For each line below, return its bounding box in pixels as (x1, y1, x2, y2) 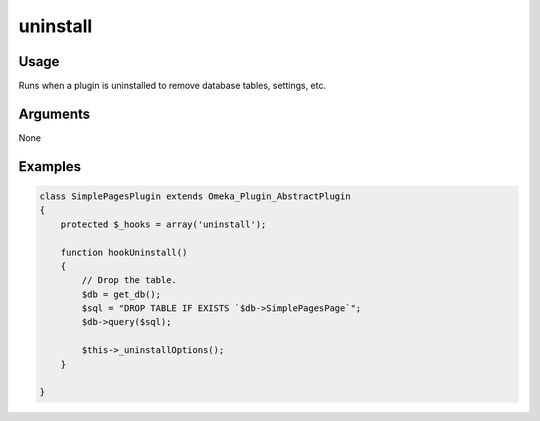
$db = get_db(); (81, 288, 162, 300)
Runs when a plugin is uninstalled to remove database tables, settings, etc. (18, 80, 327, 92)
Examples (18, 158, 82, 175)
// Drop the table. (81, 275, 177, 286)
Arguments (18, 105, 91, 122)
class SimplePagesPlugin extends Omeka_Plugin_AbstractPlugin (39, 190, 351, 202)
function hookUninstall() (60, 246, 188, 258)
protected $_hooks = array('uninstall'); (60, 218, 267, 230)
